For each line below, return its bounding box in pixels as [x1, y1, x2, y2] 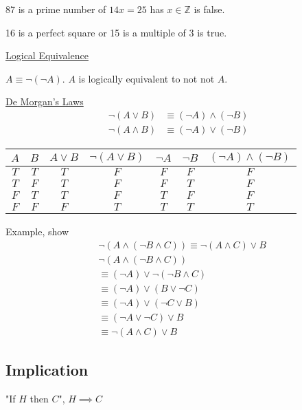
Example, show [5, 224, 69, 239]
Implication [5, 359, 89, 380]
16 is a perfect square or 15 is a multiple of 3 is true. [5, 25, 227, 39]
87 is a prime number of [5, 2, 106, 16]
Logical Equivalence [5, 48, 89, 63]
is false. [194, 2, 225, 16]
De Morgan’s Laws [5, 94, 84, 109]
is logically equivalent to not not [78, 71, 215, 85]
